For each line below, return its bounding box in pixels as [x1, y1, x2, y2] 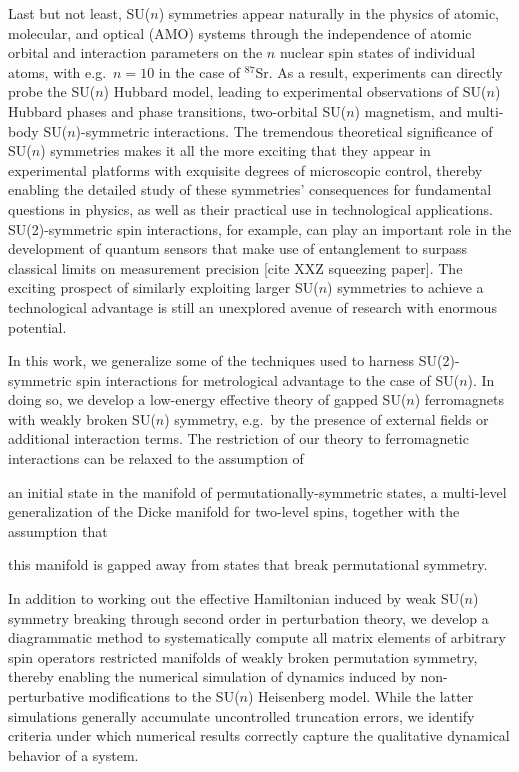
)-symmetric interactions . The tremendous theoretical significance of [75, 120, 493, 141]
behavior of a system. [8, 744, 139, 765]
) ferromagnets [414, 389, 504, 410]
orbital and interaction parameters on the [8, 42, 263, 63]
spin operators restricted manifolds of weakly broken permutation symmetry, [8, 646, 478, 667]
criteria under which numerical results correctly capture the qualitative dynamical [8, 725, 510, 746]
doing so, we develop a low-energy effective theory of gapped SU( [8, 389, 407, 410]
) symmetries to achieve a [327, 277, 484, 298]
